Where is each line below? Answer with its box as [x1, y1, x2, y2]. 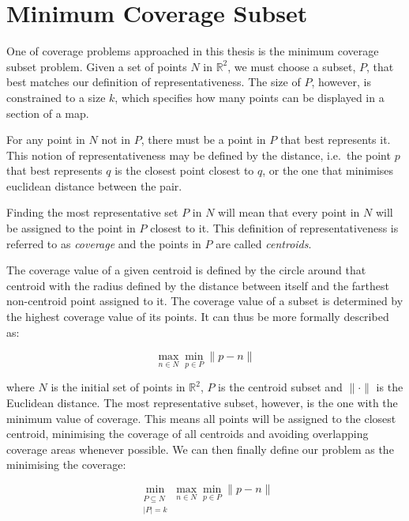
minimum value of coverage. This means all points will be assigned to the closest [6, 410, 396, 426]
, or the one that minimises [262, 162, 394, 179]
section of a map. [6, 104, 89, 121]
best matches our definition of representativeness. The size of [6, 74, 301, 90]
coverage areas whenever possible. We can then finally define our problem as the [6, 440, 394, 457]
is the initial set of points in [51, 379, 186, 395]
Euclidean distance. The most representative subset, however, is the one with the [6, 395, 398, 411]
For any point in [6, 131, 85, 148]
